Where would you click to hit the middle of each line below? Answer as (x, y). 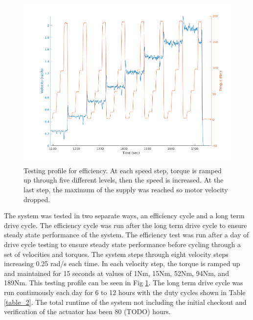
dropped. (37, 199)
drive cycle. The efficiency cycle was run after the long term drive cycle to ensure (126, 225)
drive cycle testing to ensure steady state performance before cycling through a (122, 244)
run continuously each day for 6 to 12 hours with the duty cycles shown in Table (125, 292)
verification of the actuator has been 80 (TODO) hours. (87, 311)
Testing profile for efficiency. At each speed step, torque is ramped (123, 170)
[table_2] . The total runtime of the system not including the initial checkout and (125, 302)
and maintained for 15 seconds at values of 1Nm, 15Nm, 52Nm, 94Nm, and (116, 273)
